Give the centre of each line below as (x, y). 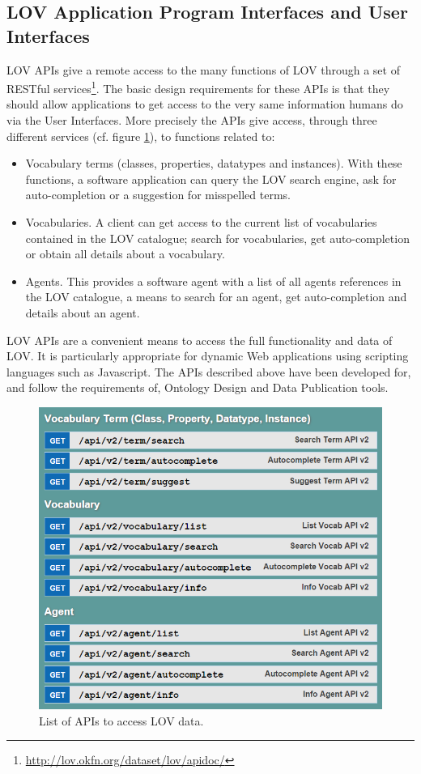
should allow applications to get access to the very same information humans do (205, 104)
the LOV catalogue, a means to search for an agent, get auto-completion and (216, 297)
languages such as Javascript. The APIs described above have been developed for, (209, 371)
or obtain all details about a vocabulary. (125, 254)
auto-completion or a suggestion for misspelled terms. (158, 195)
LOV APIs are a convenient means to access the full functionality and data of (200, 340)
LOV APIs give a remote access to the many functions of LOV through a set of (203, 69)
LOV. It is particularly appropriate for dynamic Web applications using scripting (208, 356)
